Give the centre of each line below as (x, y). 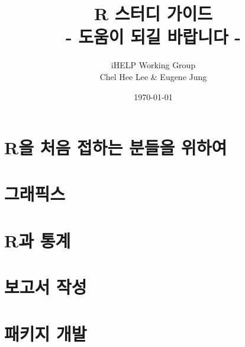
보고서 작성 (46, 287)
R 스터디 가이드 (153, 13)
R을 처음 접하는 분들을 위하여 (116, 147)
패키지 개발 (46, 333)
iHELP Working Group (153, 65)
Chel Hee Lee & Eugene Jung (153, 76)
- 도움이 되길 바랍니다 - (153, 36)
